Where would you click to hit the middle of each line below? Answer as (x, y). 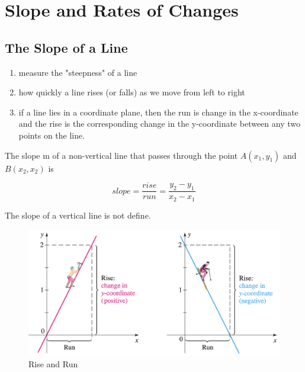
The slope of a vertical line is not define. (78, 215)
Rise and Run (53, 364)
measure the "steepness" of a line (78, 72)
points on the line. (52, 135)
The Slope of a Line (66, 47)
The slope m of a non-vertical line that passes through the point (121, 155)
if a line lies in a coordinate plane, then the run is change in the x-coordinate (158, 112)
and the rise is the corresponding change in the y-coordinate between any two (159, 124)
